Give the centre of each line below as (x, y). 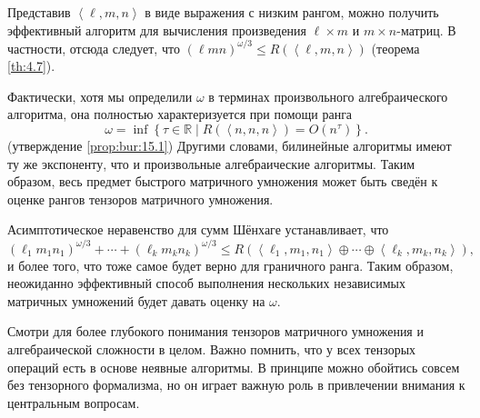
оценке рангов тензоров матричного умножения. (140, 199)
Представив (39, 12)
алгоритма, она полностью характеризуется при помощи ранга (180, 114)
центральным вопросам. (74, 402)
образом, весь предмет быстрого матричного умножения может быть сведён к (223, 181)
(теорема (395, 48)
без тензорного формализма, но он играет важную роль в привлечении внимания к (236, 385)
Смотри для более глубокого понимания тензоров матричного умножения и (215, 331)
